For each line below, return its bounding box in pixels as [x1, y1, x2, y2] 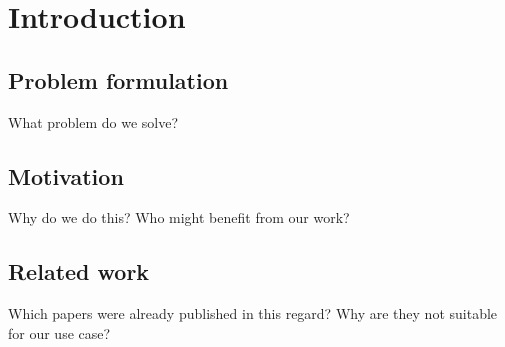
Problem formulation [8, 64, 229, 95]
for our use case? [8, 322, 111, 343]
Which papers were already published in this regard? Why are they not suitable [8, 303, 498, 324]
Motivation [8, 160, 124, 191]
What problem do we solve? [8, 111, 179, 132]
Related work [8, 256, 150, 287]
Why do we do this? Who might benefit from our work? [8, 207, 350, 228]
